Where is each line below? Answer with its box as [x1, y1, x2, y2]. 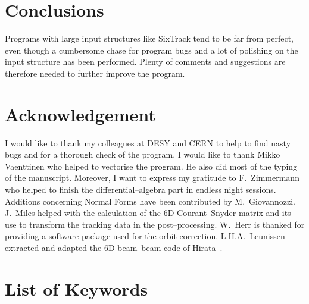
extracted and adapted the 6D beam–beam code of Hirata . [5, 241, 223, 253]
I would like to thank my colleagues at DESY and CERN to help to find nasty [5, 136, 291, 149]
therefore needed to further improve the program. [5, 67, 185, 79]
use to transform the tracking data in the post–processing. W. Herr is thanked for [5, 218, 305, 230]
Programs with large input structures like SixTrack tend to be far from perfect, [5, 32, 294, 45]
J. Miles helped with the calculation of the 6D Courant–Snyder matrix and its [5, 206, 291, 219]
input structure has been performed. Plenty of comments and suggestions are [5, 55, 286, 68]
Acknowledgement [5, 102, 156, 126]
